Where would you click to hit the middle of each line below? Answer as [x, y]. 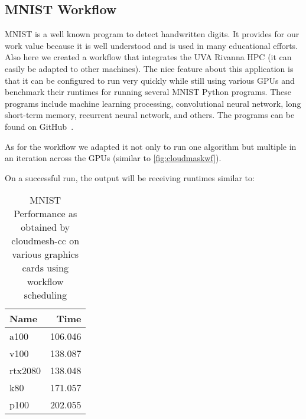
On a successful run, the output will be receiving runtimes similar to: [130, 177]
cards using [45, 268]
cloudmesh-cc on [45, 241]
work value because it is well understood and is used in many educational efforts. [152, 45]
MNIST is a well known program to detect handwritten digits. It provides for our [152, 34]
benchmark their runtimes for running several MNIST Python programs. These [148, 92]
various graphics [45, 254]
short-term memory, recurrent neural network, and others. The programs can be [150, 115]
